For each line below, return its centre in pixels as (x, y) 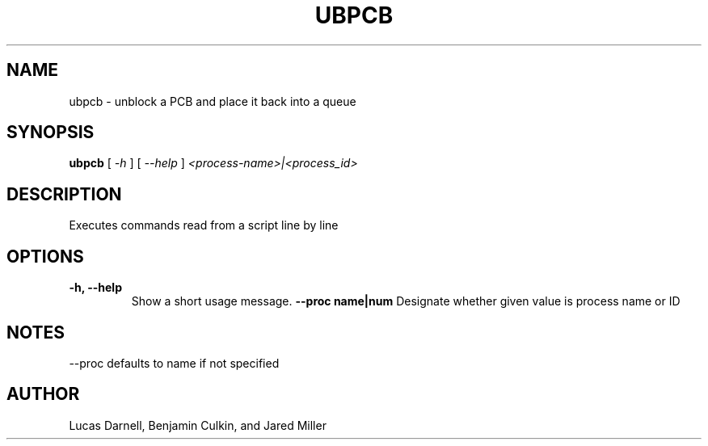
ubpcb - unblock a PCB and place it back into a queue (213, 101)
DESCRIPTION (64, 194)
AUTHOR (43, 394)
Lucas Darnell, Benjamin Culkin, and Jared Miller (198, 425)
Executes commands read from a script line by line (204, 225)
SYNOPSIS (51, 133)
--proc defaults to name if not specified (174, 363)
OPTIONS (45, 256)
